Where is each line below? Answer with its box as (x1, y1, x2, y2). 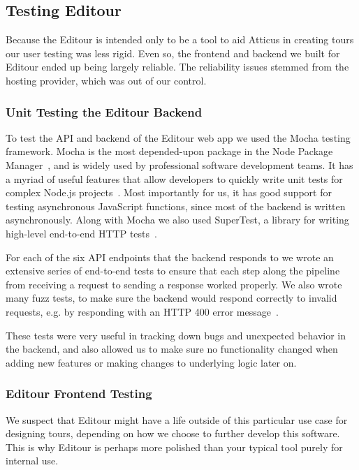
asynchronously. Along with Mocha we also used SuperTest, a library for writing (6, 212, 349, 227)
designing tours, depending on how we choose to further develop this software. (6, 426, 340, 441)
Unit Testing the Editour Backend (6, 103, 203, 120)
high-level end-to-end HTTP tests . (6, 226, 157, 240)
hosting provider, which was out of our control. (6, 73, 207, 87)
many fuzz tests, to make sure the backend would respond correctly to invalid (6, 291, 337, 305)
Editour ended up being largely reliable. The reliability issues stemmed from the (6, 59, 349, 74)
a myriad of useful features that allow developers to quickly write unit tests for (6, 171, 343, 186)
